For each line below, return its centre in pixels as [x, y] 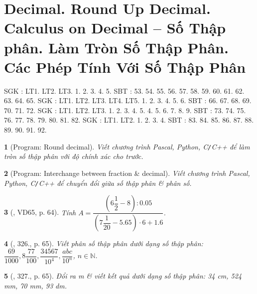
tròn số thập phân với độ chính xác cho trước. [74, 156]
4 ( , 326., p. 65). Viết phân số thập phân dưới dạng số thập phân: [104, 243]
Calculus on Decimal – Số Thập [115, 28]
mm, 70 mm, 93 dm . [35, 285]
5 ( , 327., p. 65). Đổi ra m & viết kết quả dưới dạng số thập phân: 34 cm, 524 [123, 276]
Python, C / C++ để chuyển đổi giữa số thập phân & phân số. [98, 183]
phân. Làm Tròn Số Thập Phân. [116, 47]
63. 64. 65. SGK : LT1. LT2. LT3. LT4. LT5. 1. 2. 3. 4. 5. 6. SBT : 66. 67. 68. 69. [128, 100]
